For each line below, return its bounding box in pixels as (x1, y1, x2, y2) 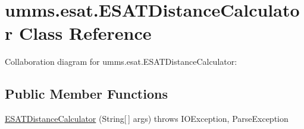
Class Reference (18, 21, 152, 45)
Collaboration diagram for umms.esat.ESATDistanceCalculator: (5, 55, 237, 68)
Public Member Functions (5, 84, 168, 103)
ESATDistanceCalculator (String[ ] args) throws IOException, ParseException (5, 112, 289, 125)
